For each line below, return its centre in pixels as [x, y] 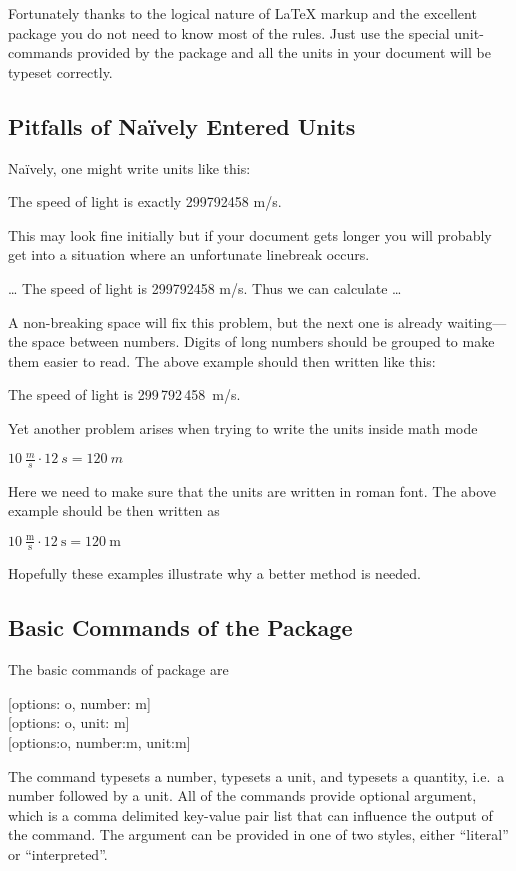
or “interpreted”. [58, 853]
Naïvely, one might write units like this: [129, 167]
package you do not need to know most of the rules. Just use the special [229, 32]
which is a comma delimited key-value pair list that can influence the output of [250, 814]
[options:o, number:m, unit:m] [99, 741]
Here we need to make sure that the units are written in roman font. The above [252, 490]
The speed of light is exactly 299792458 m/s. [145, 201]
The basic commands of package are [118, 669]
